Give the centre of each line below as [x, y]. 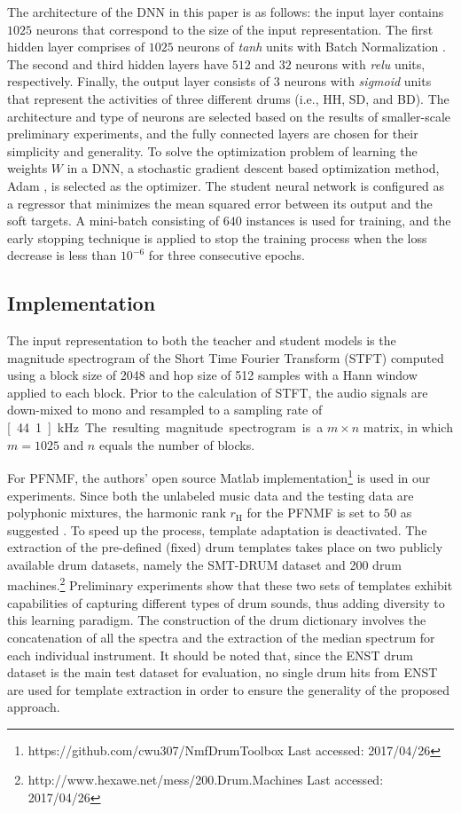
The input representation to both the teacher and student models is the [202, 340]
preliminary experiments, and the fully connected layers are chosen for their [213, 134]
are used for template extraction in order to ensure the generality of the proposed [229, 689]
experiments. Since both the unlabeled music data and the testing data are [211, 495]
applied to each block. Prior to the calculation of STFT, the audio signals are [218, 392]
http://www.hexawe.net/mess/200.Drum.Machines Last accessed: [206, 780]
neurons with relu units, [360, 63]
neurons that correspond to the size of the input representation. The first [234, 29]
